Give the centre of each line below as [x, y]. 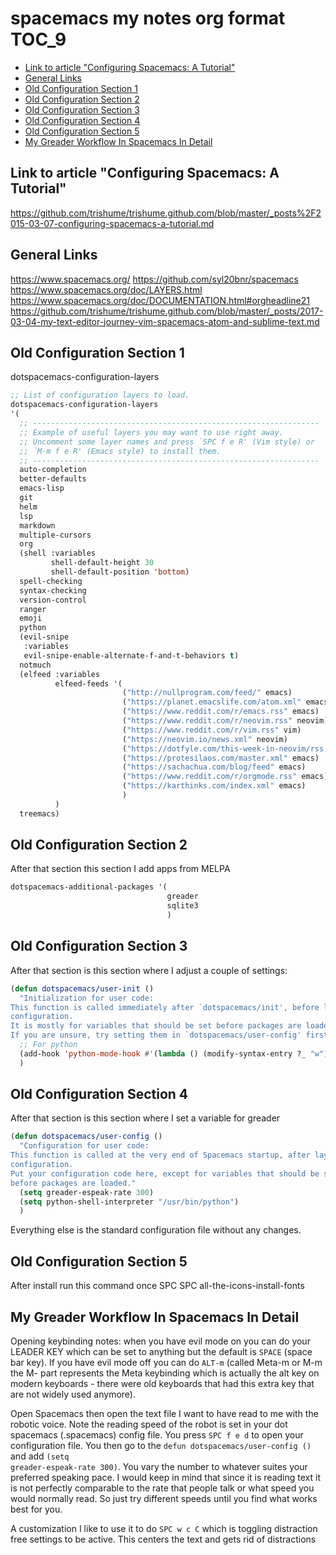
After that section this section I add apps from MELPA [120, 869]
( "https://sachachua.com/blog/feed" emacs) [214, 767]
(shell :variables [58, 553]
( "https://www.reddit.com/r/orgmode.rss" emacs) [225, 777]
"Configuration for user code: [84, 1146]
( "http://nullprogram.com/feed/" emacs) [207, 693]
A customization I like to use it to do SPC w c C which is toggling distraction [164, 1528]
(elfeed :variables [60, 674]
